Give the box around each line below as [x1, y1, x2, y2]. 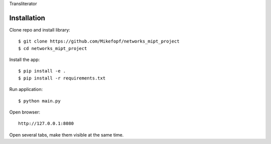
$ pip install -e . [18, 68, 66, 74]
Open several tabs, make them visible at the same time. [9, 131, 124, 137]
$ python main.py [18, 98, 61, 103]
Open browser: [9, 109, 40, 115]
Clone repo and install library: [9, 26, 70, 32]
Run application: [9, 86, 43, 92]
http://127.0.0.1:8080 [18, 120, 74, 126]
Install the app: [9, 56, 40, 62]
